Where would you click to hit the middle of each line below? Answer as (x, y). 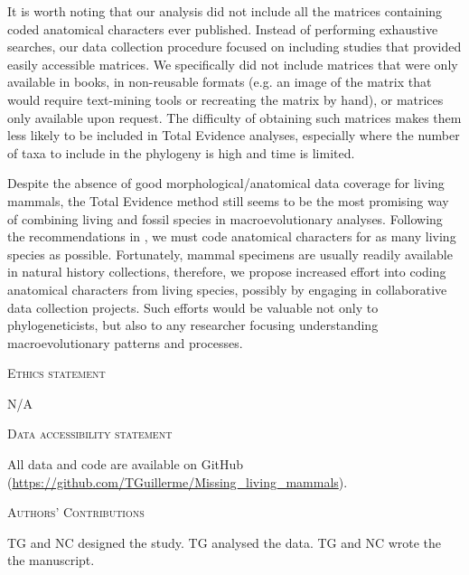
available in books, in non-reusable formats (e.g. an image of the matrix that (220, 82)
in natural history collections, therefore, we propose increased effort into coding (227, 272)
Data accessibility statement (90, 434)
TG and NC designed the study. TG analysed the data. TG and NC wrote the (225, 542)
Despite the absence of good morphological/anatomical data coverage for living (226, 183)
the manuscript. (51, 560)
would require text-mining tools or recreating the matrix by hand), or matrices (225, 99)
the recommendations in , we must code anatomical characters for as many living (232, 236)
